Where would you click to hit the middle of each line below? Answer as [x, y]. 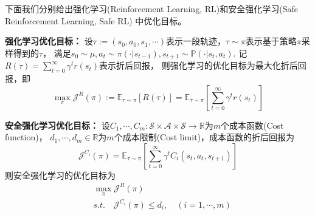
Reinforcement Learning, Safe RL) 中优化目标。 [96, 20]
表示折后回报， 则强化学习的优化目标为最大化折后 [199, 65]
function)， [26, 137]
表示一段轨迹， [196, 41]
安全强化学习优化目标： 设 [57, 125]
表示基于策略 [271, 41]
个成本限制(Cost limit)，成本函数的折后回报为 [204, 137]
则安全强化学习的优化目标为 [60, 175]
